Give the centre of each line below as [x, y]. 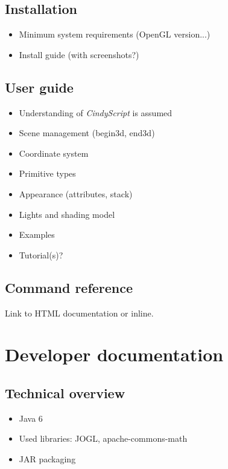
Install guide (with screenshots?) [79, 54]
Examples [37, 234]
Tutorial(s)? [41, 254]
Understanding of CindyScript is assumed [96, 112]
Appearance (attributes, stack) [76, 193]
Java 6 [31, 418]
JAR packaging [47, 458]
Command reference [69, 287]
